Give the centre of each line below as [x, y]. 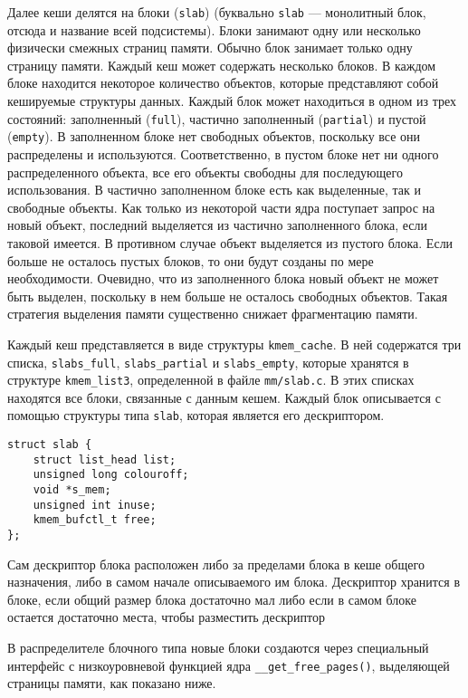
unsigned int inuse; [95, 505]
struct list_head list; [105, 459]
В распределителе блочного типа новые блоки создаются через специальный [218, 648]
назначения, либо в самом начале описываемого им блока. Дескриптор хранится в [234, 582]
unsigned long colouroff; [111, 475]
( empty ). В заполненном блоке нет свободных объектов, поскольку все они [214, 136]
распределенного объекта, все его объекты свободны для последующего [205, 172]
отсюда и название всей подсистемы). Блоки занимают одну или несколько [214, 29]
